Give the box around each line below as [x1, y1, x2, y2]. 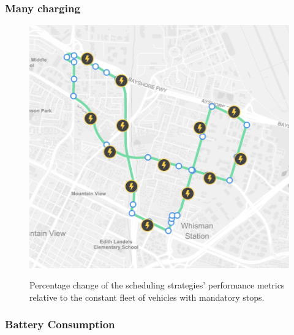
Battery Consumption [5, 317, 115, 332]
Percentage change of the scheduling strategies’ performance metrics [29, 279, 285, 292]
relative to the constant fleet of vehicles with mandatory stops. [29, 290, 265, 303]
